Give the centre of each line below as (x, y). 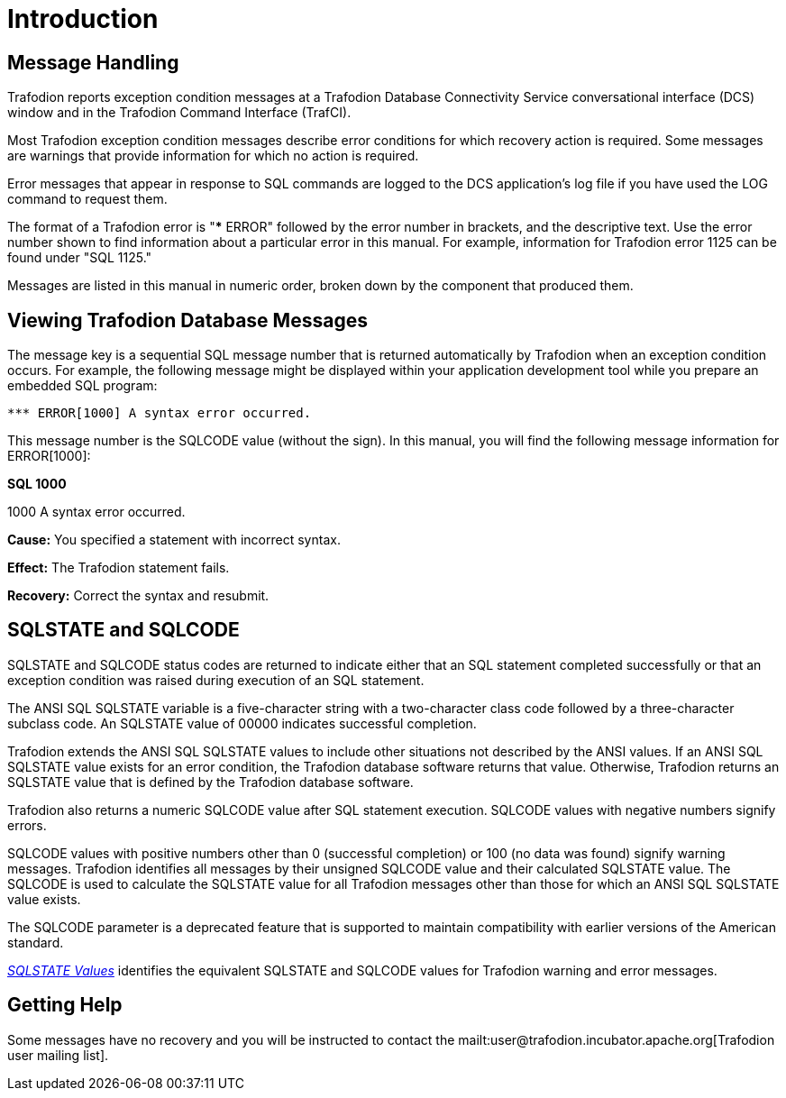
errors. (27, 825)
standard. (36, 942)
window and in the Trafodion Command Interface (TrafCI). (179, 113)
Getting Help (65, 1005)
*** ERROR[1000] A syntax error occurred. (160, 413)
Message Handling (93, 62)
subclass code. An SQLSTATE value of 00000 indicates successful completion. (242, 723)
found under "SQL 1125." (80, 258)
